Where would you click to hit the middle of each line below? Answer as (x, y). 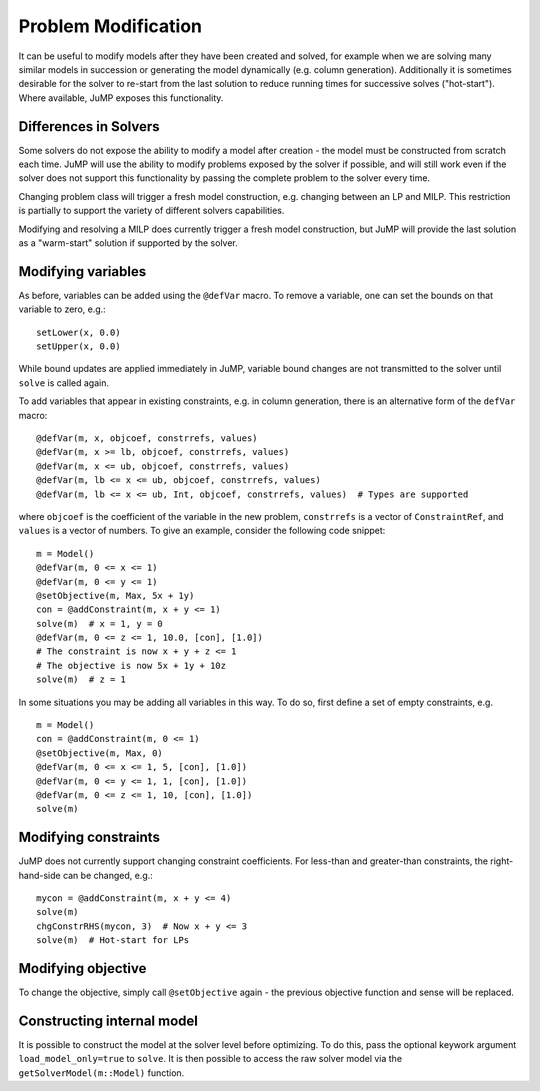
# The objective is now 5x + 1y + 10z (131, 665)
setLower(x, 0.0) (78, 332)
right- (502, 861)
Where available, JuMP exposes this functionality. (121, 97)
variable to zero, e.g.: (62, 309)
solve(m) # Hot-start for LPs (113, 940)
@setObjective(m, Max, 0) (100, 753)
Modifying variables (82, 271)
